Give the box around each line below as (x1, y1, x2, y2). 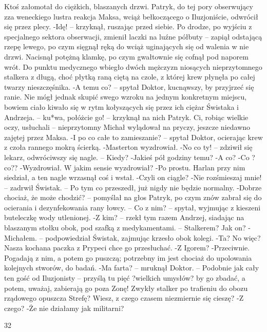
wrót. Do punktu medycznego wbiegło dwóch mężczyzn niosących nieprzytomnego (4, 61, 262, 72)
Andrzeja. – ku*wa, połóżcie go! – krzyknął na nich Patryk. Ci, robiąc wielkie (4, 111, 249, 122)
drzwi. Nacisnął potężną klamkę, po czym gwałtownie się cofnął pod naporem (4, 51, 249, 62)
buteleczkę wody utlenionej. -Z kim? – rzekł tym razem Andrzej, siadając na (4, 212, 244, 223)
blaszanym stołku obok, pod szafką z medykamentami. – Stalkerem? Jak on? (4, 222, 246, 233)
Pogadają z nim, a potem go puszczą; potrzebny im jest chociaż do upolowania (4, 252, 252, 263)
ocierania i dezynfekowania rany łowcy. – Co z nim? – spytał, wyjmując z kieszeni (4, 202, 261, 212)
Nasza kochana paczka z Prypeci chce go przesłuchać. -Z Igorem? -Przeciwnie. (4, 242, 250, 253)
